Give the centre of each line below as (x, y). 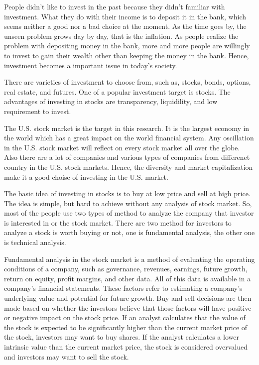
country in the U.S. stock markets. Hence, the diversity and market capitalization (129, 167)
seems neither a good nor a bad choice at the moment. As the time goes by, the (125, 26)
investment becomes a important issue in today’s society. (91, 65)
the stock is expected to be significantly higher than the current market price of (126, 327)
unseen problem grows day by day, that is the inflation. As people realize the (121, 36)
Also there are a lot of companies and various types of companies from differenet (127, 157)
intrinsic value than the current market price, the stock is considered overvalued (126, 347)
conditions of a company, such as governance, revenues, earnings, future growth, (126, 269)
